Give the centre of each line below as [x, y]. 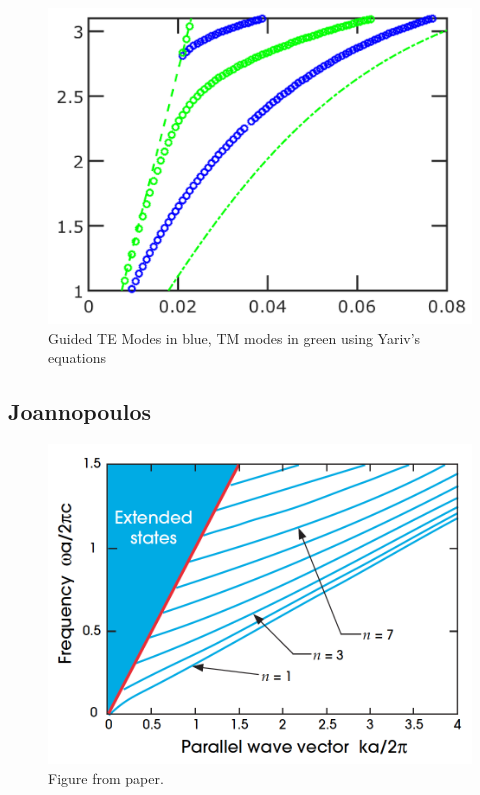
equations [77, 357]
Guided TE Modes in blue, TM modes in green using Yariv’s [234, 337]
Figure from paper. [106, 777]
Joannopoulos [80, 411]
